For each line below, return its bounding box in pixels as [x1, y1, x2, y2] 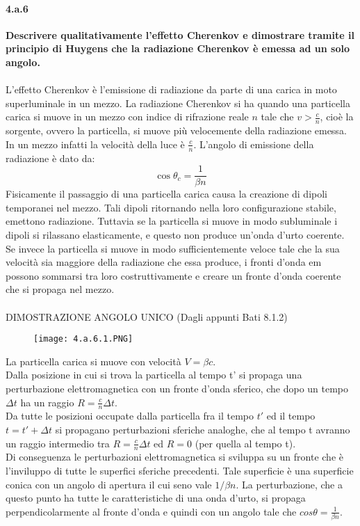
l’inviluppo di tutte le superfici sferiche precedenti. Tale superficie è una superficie [6, 463, 354, 478]
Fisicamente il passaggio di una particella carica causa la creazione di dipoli [6, 186, 327, 201]
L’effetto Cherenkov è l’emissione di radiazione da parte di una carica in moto [6, 82, 337, 97]
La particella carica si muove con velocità [6, 353, 181, 368]
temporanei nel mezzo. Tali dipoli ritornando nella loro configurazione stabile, [6, 200, 336, 214]
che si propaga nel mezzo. [6, 282, 115, 296]
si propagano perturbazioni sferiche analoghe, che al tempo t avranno [55, 422, 350, 437]
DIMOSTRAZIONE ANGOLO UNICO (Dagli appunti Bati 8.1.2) [6, 309, 288, 324]
